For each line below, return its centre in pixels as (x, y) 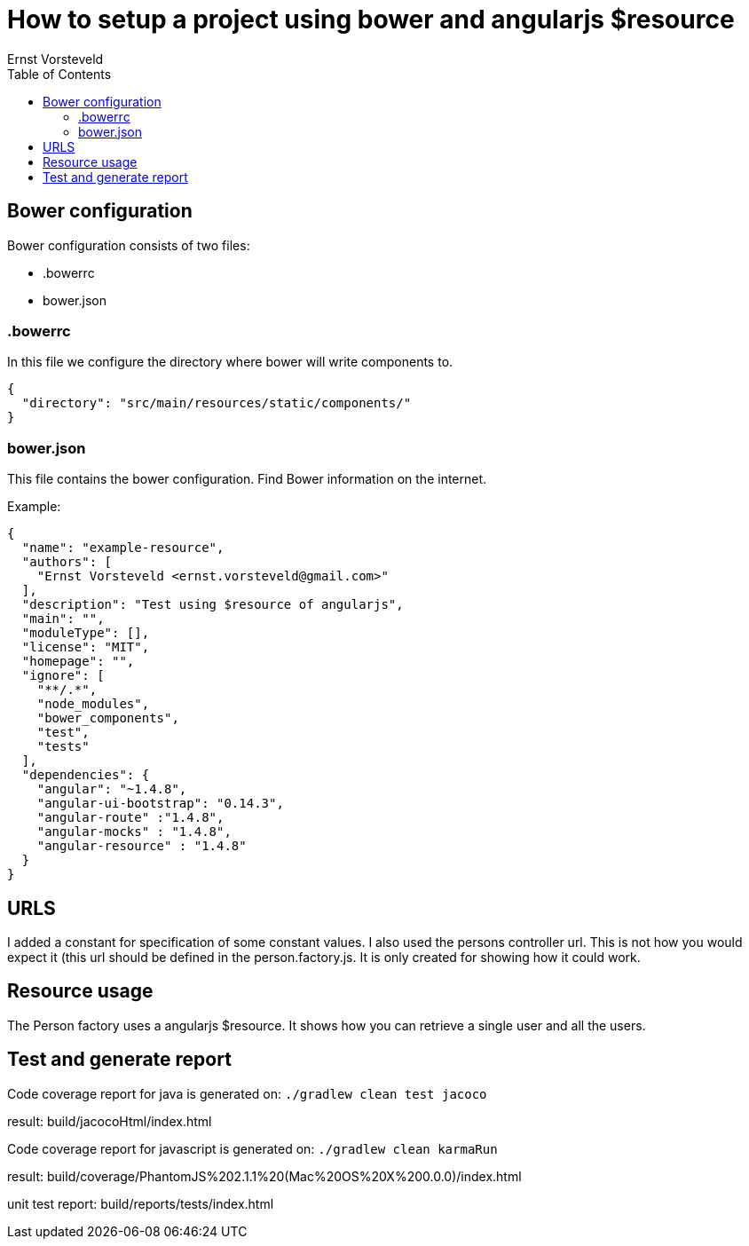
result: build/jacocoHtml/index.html (110, 1121)
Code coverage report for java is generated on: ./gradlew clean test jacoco (247, 1093)
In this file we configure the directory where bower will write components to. (230, 362)
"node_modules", (93, 704)
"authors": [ (67, 562)
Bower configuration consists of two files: (129, 245)
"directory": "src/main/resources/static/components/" (217, 403)
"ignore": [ (63, 676)
